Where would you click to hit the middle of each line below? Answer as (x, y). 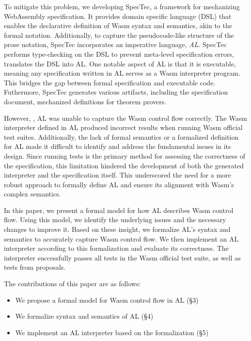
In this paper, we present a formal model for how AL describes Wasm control (119, 210)
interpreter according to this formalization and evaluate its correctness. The (116, 248)
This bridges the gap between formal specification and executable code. (110, 82)
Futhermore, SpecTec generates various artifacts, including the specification (116, 92)
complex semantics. (32, 194)
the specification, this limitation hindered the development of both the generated (124, 165)
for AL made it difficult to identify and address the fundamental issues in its (118, 146)
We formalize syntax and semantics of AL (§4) (84, 316)
